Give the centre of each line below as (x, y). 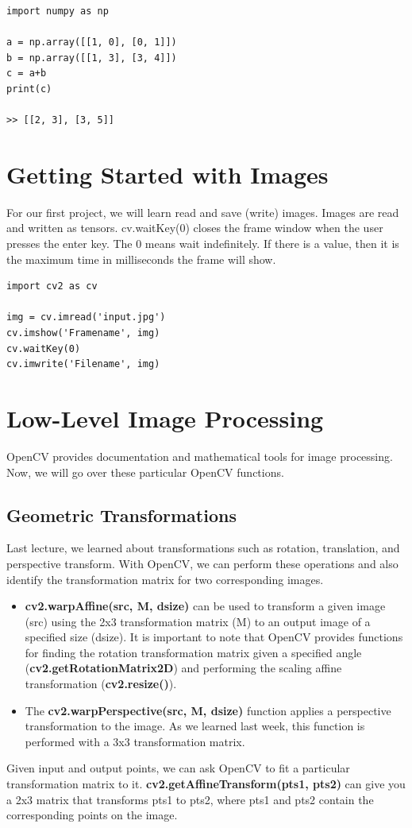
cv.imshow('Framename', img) (83, 333)
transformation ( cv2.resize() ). (101, 684)
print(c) (29, 89)
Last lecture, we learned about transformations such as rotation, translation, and (203, 548)
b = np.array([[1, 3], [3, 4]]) (92, 58)
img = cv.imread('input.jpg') (86, 317)
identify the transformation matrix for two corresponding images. (165, 579)
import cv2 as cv (52, 286)
